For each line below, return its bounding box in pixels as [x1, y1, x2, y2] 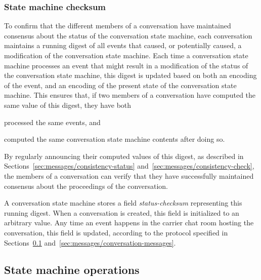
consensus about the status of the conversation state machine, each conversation [4, 30, 252, 41]
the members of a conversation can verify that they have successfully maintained [4, 170, 254, 181]
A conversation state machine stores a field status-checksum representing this [4, 197, 242, 208]
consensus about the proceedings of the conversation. [4, 180, 168, 191]
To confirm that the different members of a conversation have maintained [4, 20, 231, 31]
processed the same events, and [4, 116, 101, 127]
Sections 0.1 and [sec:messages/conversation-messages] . [4, 237, 176, 248]
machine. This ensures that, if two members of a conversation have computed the [4, 90, 256, 100]
